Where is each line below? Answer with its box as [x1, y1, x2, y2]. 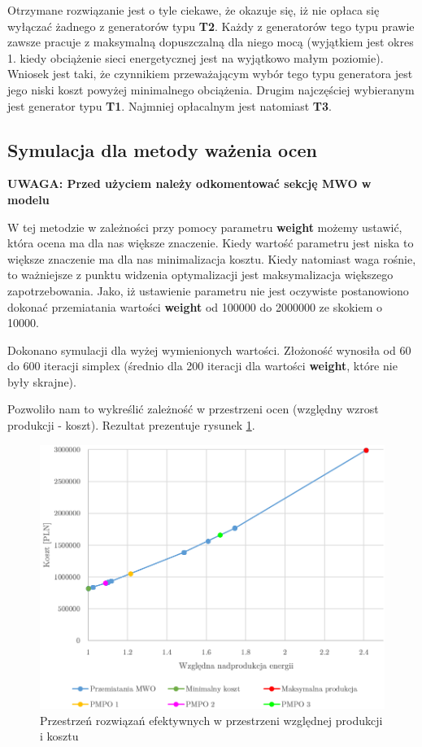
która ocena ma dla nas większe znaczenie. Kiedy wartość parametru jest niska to [7, 234, 414, 251]
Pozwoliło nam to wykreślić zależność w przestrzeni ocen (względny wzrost [7, 400, 379, 417]
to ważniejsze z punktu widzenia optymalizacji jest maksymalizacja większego [7, 266, 394, 283]
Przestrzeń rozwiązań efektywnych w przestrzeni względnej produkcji [40, 711, 383, 728]
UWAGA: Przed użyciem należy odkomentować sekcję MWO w [7, 175, 372, 192]
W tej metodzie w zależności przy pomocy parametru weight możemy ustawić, [7, 218, 402, 235]
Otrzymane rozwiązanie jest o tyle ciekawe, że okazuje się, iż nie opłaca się [7, 2, 380, 18]
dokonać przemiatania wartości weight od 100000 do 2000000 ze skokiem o [7, 298, 382, 315]
